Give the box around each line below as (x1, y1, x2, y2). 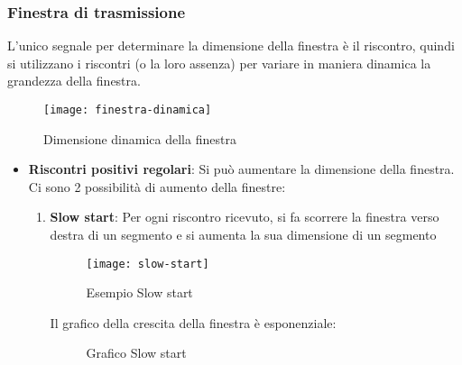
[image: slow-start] (86, 257, 209, 270)
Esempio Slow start (86, 283, 193, 302)
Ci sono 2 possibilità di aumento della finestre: (28, 177, 286, 196)
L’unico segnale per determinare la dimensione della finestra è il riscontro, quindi (7, 36, 455, 55)
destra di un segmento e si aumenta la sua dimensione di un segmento (50, 225, 437, 244)
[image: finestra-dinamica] (43, 104, 212, 116)
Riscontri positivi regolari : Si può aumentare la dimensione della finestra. (28, 160, 455, 178)
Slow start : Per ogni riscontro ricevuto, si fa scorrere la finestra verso (50, 207, 439, 226)
